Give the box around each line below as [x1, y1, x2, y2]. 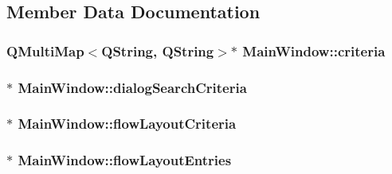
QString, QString [101, 41, 214, 60]
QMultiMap [6, 41, 84, 60]
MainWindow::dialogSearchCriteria [18, 77, 247, 97]
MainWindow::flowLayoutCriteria [18, 114, 237, 133]
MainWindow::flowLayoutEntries [18, 150, 232, 170]
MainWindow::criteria [242, 41, 386, 60]
